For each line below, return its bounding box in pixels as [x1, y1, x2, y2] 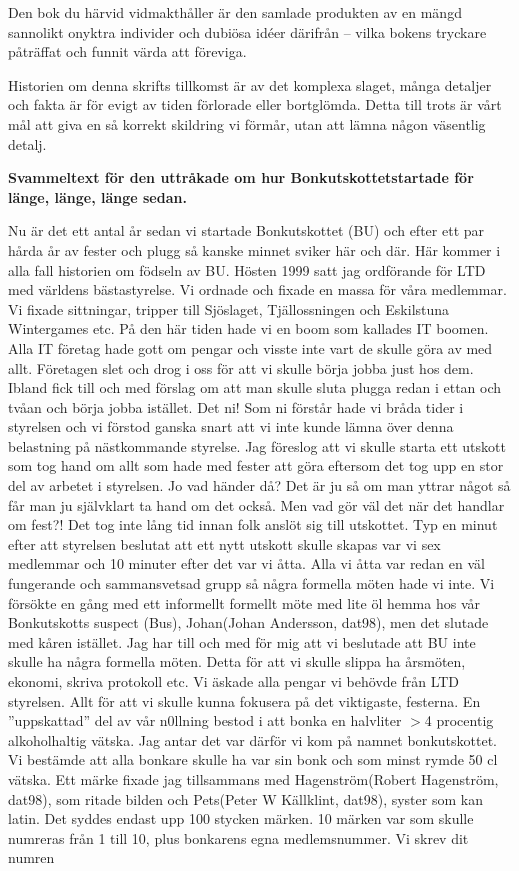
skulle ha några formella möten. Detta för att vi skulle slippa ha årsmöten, [8, 651, 466, 672]
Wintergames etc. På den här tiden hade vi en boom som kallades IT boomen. [8, 318, 489, 339]
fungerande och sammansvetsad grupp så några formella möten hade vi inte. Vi [8, 573, 495, 594]
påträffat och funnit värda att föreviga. [8, 41, 247, 62]
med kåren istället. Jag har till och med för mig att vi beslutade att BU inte [8, 631, 476, 652]
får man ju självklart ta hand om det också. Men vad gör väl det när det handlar [8, 494, 505, 515]
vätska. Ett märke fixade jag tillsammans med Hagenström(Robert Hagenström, [8, 768, 499, 789]
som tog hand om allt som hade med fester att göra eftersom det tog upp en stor [8, 455, 504, 476]
